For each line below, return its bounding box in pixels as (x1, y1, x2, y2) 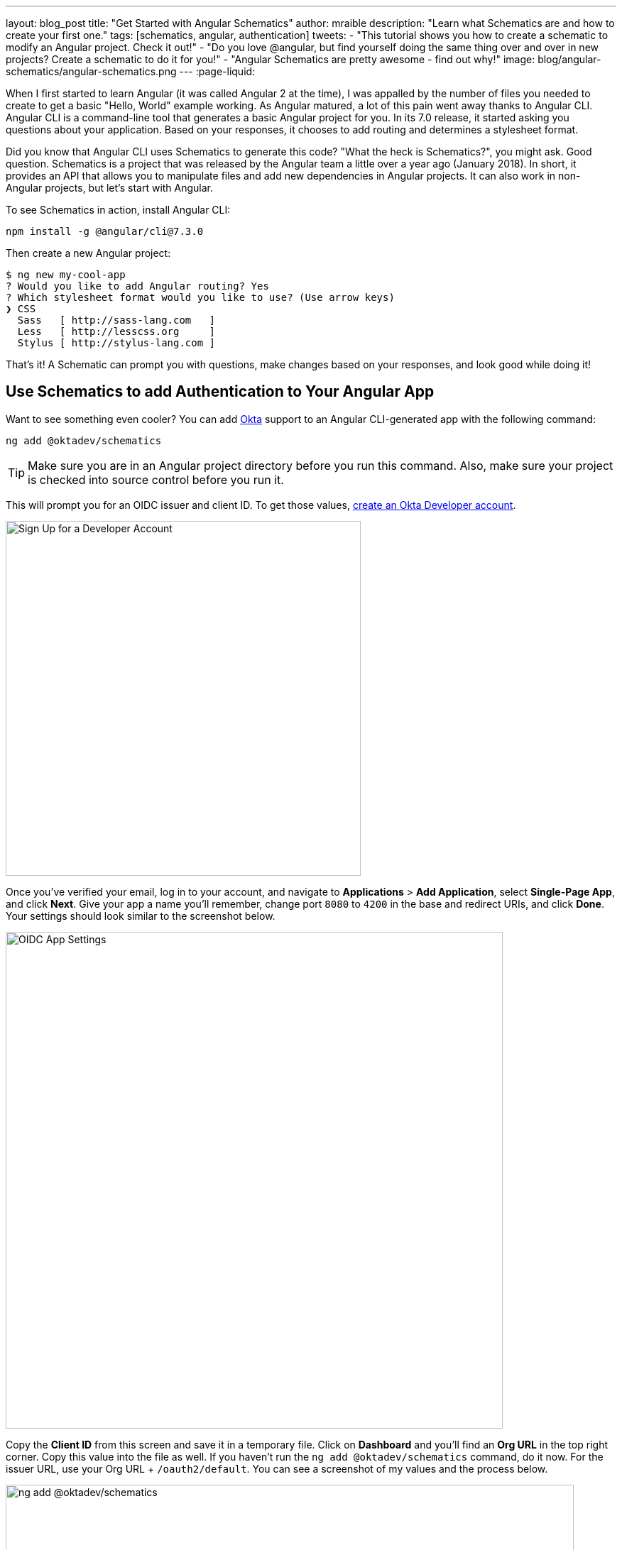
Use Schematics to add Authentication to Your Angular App (6, 383, 435, 401)
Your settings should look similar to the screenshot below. (6, 909, 275, 922)
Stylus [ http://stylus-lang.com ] (17, 337, 216, 348)
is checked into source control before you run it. (28, 472, 284, 487)
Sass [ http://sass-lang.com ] (17, 314, 216, 326)
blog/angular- (538, 53, 601, 65)
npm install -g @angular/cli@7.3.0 (6, 226, 204, 237)
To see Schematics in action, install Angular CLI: (6, 204, 231, 216)
